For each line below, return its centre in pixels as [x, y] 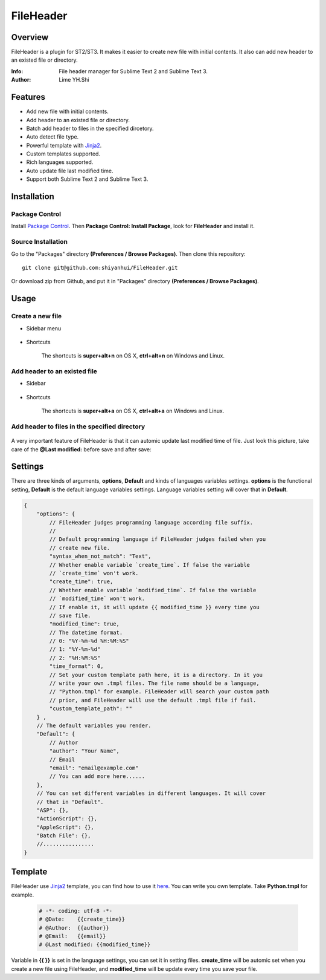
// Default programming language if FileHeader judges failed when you [158, 539]
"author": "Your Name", [85, 751]
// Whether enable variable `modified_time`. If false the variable [153, 590]
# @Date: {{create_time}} [82, 919]
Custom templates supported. [63, 154]
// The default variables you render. [94, 725]
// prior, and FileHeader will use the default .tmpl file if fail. [153, 700]
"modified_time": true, [85, 624]
